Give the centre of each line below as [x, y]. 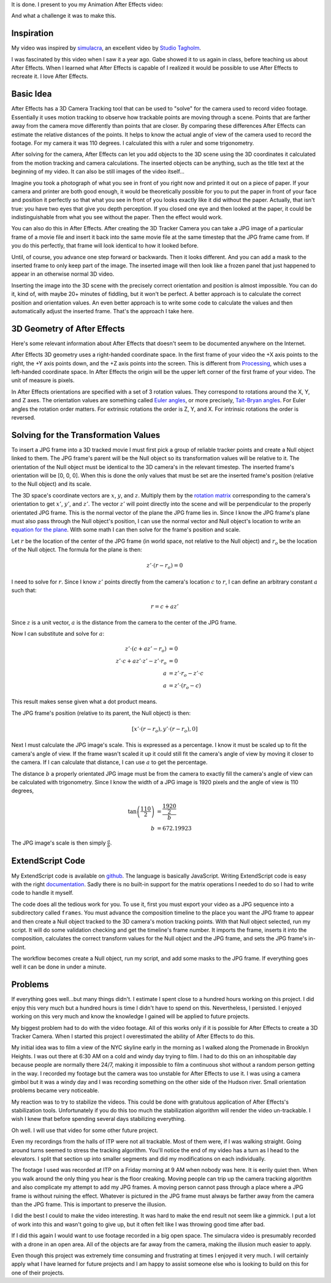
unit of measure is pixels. [43, 380]
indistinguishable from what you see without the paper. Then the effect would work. [117, 217]
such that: [24, 590]
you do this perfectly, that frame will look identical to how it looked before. [105, 246]
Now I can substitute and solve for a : [58, 634]
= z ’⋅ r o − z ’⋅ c [186, 674]
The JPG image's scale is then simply [59, 843]
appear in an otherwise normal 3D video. [63, 274]
